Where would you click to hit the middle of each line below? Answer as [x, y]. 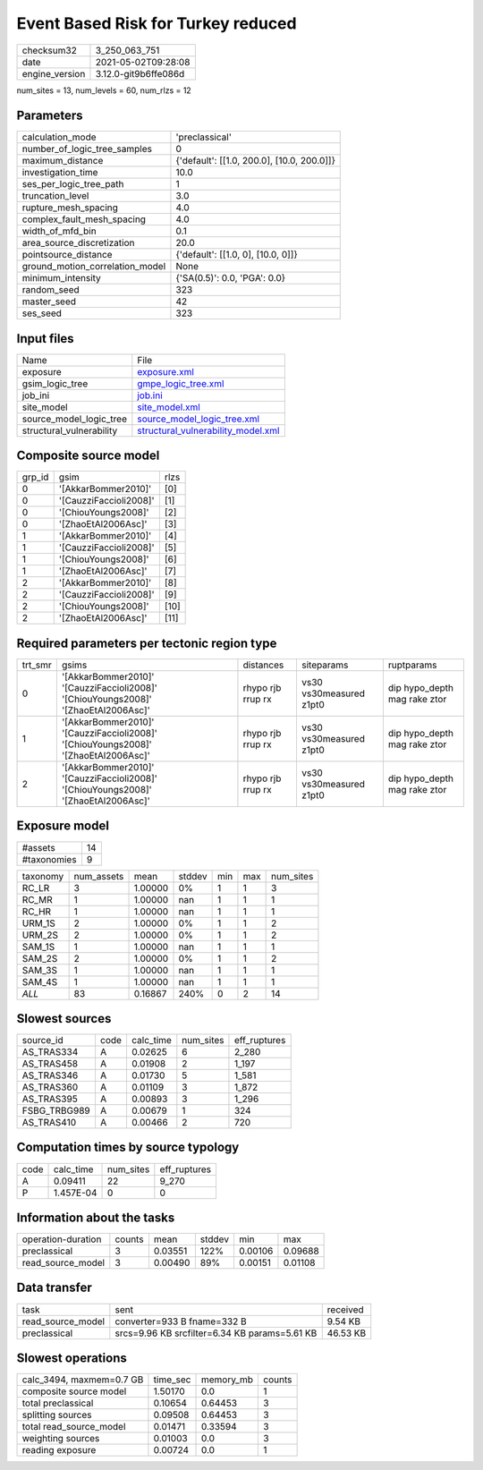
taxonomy [43, 876]
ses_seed [42, 313]
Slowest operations [72, 1358]
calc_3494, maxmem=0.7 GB [83, 1380]
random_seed [51, 290]
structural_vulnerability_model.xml [208, 430]
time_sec [172, 1380]
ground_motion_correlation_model [94, 267]
